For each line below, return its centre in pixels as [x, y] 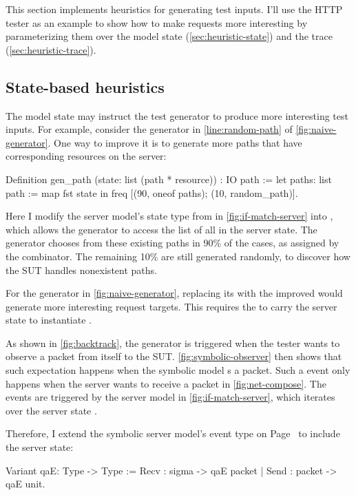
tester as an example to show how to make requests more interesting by [157, 22]
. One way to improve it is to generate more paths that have [175, 142]
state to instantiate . [49, 320]
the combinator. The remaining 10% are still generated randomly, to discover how [178, 256]
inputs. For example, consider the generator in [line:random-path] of [149, 129]
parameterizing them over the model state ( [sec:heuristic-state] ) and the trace [169, 36]
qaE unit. [25, 484]
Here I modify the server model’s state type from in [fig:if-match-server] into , [169, 216]
